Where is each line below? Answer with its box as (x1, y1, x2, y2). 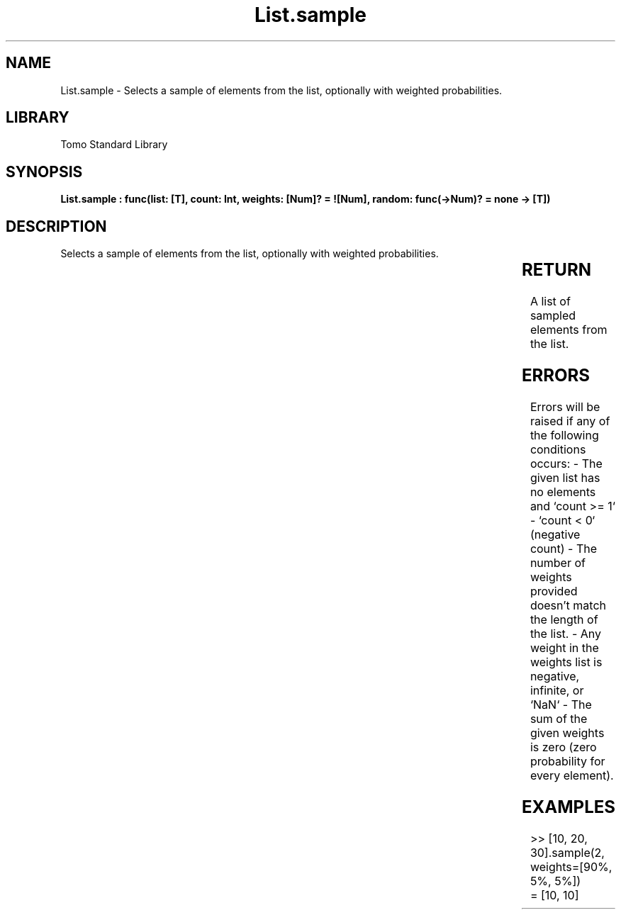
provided (530, 583, 578, 598)
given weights (530, 725, 605, 740)
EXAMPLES (522, 796, 615, 817)
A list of (530, 294, 571, 309)
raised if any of (530, 413, 610, 428)
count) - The (530, 541, 598, 556)
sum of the (530, 711, 588, 726)
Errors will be (530, 399, 600, 414)
